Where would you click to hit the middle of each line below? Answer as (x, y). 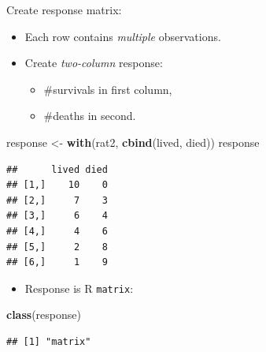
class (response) (44, 315)
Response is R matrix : (79, 288)
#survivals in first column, (108, 89)
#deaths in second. (90, 116)
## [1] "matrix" (49, 341)
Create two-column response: (94, 63)
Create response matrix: (64, 9)
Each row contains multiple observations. (123, 36)
